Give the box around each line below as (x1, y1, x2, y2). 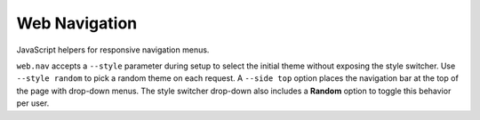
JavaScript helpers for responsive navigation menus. (16, 44, 210, 55)
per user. (16, 98, 50, 108)
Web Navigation (16, 13, 138, 33)
